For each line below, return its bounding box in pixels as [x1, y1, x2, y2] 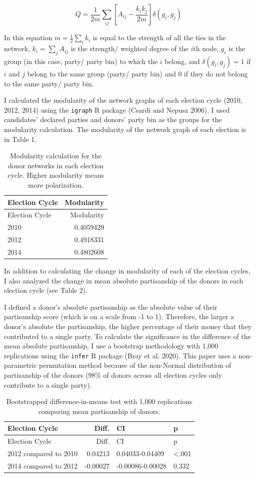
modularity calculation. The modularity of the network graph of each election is [4, 124, 246, 134]
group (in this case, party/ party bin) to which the [4, 56, 158, 66]
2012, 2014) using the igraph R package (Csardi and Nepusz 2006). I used [4, 104, 230, 115]
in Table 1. [4, 134, 37, 144]
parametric [4, 360, 37, 370]
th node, [193, 43, 219, 54]
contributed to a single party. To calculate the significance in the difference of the [4, 331, 251, 341]
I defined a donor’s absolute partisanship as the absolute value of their [4, 301, 218, 312]
